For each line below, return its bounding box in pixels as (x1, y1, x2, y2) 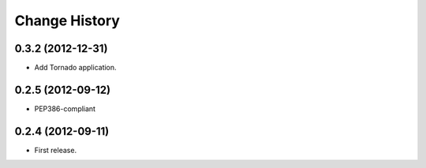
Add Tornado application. (34, 63, 118, 73)
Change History (14, 12, 120, 29)
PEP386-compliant (34, 103, 96, 114)
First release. (34, 145, 77, 155)
